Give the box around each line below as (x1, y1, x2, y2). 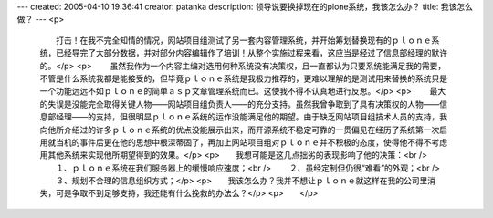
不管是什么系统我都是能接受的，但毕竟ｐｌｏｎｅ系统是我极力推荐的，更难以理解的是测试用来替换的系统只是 (39, 73, 447, 84)
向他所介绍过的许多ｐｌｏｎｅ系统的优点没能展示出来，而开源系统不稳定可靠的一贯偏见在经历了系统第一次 (39, 124, 440, 135)
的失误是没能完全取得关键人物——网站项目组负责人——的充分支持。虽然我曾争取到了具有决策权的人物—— (39, 99, 440, 109)
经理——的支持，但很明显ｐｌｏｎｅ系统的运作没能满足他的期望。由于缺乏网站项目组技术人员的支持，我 (55, 111, 447, 122)
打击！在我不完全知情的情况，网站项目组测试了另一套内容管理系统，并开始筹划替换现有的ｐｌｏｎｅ (55, 35, 432, 46)
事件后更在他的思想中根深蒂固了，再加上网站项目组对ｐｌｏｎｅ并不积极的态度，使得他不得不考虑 (79, 137, 447, 148)
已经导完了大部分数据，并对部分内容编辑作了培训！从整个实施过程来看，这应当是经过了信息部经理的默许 (55, 47, 447, 58)
